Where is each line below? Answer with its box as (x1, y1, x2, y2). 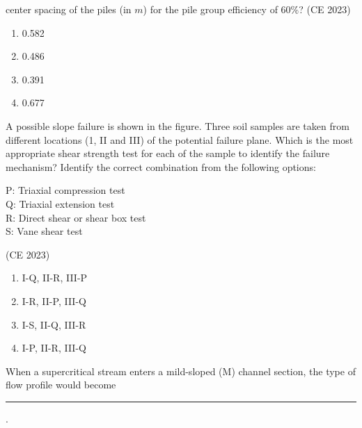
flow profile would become (6, 377, 116, 392)
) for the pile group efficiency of (143, 2, 278, 16)
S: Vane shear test (6, 224, 83, 238)
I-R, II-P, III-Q (22, 293, 86, 308)
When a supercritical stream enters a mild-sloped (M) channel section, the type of (6, 363, 356, 378)
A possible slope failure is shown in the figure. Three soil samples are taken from (6, 118, 349, 133)
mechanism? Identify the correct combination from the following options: (6, 159, 316, 174)
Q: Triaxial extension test (6, 196, 115, 211)
